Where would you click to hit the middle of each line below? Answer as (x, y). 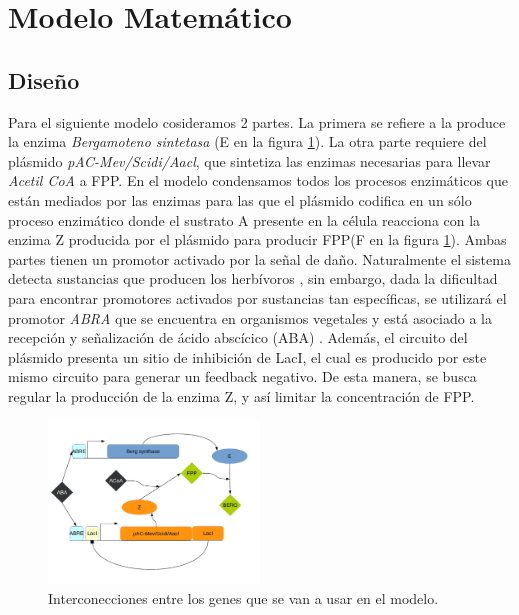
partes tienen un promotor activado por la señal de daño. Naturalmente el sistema (259, 258)
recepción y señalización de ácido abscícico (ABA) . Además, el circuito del (238, 337)
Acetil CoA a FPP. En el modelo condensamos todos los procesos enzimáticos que (258, 180)
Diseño (44, 79)
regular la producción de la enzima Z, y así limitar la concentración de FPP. (241, 395)
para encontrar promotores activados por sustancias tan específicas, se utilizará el (257, 297)
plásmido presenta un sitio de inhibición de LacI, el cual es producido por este (247, 356)
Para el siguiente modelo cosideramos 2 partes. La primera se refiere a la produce (257, 121)
